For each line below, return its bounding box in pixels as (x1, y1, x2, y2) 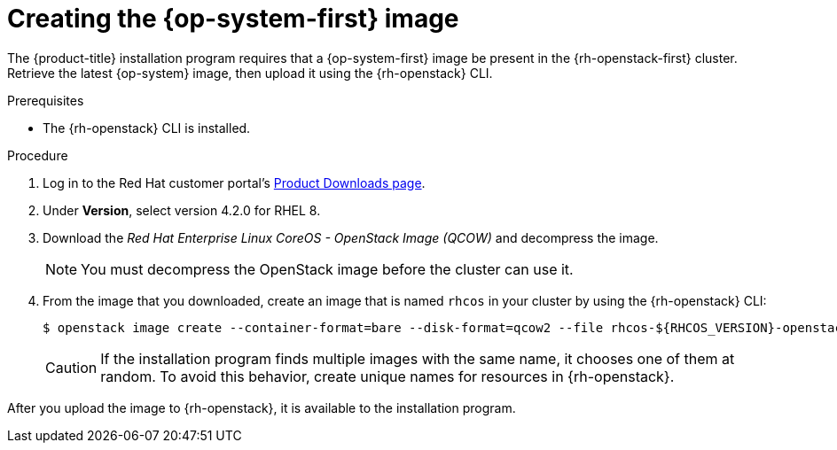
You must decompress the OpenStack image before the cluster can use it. (81, 260, 574, 278)
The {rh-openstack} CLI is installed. (43, 120, 251, 136)
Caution (45, 358, 98, 376)
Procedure (7, 147, 68, 163)
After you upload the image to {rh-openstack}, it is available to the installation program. (7, 400, 516, 415)
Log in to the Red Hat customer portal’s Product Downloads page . (43, 175, 426, 190)
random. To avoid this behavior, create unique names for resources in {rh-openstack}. (100, 367, 675, 385)
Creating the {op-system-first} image (7, 4, 459, 34)
